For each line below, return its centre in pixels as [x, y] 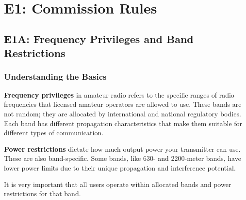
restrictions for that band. [42, 193]
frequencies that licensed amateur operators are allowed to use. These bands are [123, 104]
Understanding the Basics [55, 77]
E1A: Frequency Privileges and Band [99, 38]
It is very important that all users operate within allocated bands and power [118, 184]
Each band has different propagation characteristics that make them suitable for [123, 123]
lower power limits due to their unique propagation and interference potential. [120, 167]
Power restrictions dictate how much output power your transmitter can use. [122, 149]
